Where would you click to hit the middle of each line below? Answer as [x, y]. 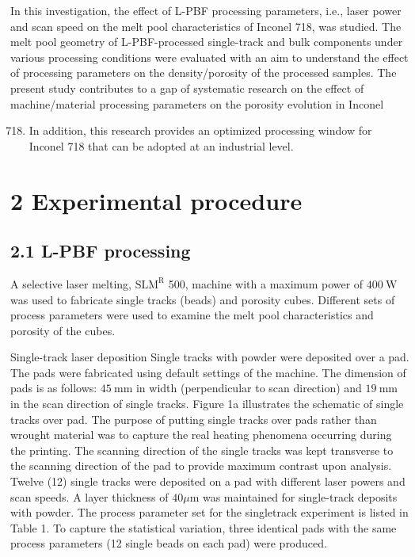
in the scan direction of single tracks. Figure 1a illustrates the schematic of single [207, 404]
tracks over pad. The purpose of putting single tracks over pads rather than [194, 419]
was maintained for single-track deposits [300, 496]
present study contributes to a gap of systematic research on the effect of [187, 88]
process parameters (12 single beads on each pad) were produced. [169, 543]
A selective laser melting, [71, 283]
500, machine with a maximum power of [266, 283]
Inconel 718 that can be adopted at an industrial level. [161, 145]
